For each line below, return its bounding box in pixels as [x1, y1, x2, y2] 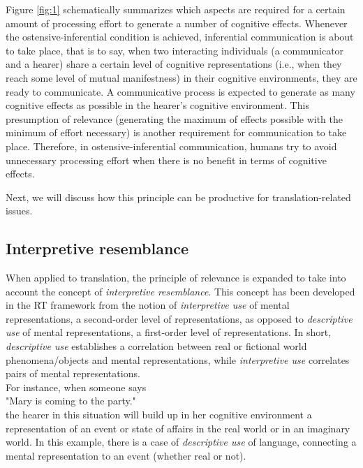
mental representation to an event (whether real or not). [6, 448, 246, 462]
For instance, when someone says [6, 379, 147, 394]
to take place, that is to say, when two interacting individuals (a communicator [6, 43, 344, 57]
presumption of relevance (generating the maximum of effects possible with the [6, 111, 343, 126]
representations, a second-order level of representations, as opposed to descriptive [6, 311, 353, 326]
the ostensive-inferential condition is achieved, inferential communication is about [6, 29, 354, 44]
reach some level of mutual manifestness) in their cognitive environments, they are [6, 70, 357, 85]
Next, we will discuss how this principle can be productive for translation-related [6, 189, 351, 204]
